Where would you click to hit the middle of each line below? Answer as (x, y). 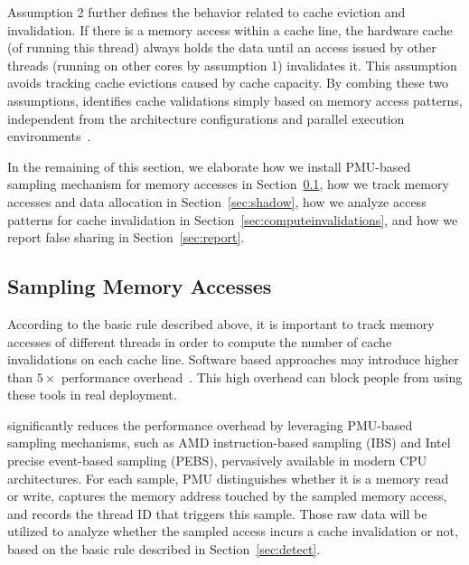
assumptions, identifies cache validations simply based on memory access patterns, (235, 100)
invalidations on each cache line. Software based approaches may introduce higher (233, 359)
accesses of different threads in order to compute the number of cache (200, 341)
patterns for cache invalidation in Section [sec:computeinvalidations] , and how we (233, 219)
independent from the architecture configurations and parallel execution (206, 118)
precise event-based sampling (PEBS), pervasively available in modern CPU (217, 461)
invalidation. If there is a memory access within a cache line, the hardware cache (230, 29)
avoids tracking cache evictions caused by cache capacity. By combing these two (228, 83)
